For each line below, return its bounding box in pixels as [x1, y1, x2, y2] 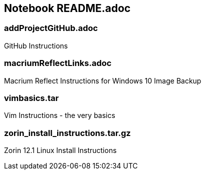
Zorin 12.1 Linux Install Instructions [4, 146, 117, 155]
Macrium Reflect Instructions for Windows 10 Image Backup [4, 76, 201, 85]
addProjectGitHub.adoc [4, 23, 98, 33]
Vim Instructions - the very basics [4, 111, 115, 120]
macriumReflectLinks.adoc [4, 58, 112, 68]
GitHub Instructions [4, 41, 68, 50]
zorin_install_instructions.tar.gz [4, 127, 131, 138]
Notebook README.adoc [4, 2, 131, 14]
